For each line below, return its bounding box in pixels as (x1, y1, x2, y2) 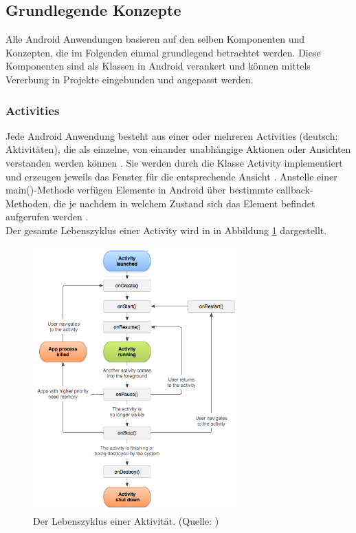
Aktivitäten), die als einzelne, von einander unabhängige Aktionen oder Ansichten (5, 142, 351, 156)
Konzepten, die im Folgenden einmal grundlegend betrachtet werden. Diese (5, 45, 321, 59)
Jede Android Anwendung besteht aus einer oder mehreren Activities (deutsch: (5, 128, 338, 143)
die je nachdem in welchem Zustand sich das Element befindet (54, 196, 315, 210)
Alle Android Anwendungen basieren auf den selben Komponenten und (5, 32, 305, 46)
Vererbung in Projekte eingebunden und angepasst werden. (5, 72, 254, 86)
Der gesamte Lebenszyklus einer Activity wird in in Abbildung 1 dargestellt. (5, 222, 327, 237)
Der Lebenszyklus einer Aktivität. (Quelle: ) (33, 513, 219, 527)
